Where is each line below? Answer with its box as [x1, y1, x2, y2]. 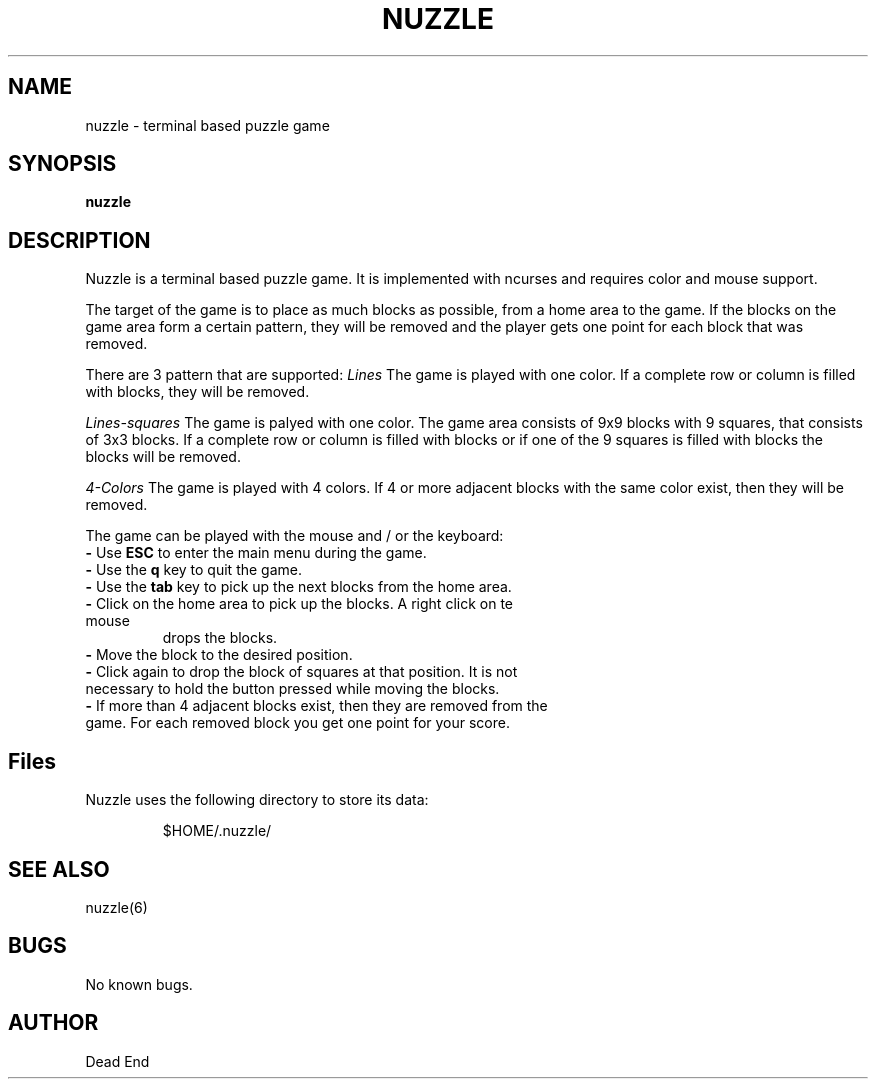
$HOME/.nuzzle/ [162, 822, 272, 840]
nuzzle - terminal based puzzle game [85, 116, 330, 134]
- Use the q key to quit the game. [85, 561, 302, 579]
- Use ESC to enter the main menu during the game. [85, 544, 427, 562]
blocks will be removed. [85, 448, 241, 466]
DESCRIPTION [8, 227, 151, 253]
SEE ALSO [8, 856, 110, 882]
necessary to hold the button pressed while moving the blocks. [85, 680, 500, 698]
